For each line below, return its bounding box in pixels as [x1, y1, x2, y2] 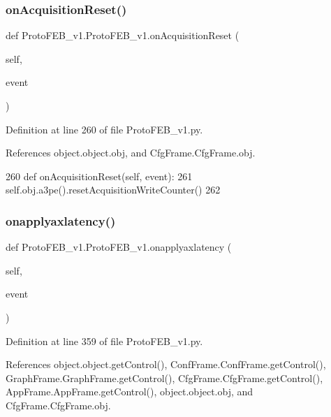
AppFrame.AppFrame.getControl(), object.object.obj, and [6, 384, 253, 399]
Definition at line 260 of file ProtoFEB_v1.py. [6, 122, 203, 136]
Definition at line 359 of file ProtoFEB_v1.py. [6, 333, 203, 348]
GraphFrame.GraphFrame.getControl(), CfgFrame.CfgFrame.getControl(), [6, 370, 323, 385]
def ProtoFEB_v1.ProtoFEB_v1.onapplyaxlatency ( [6, 240, 232, 254]
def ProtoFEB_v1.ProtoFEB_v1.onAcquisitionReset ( [6, 28, 240, 43]
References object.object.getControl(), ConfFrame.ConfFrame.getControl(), [6, 357, 326, 372]
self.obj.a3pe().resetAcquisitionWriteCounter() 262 [6, 182, 221, 197]
